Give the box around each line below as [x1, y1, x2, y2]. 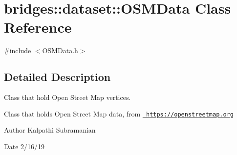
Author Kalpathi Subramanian [4, 125, 96, 135]
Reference [4, 17, 72, 37]
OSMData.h [42, 45, 78, 56]
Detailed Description [4, 69, 111, 84]
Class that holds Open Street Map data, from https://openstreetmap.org [4, 108, 234, 118]
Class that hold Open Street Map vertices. [4, 92, 131, 102]
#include [4, 45, 31, 56]
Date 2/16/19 [4, 141, 45, 151]
